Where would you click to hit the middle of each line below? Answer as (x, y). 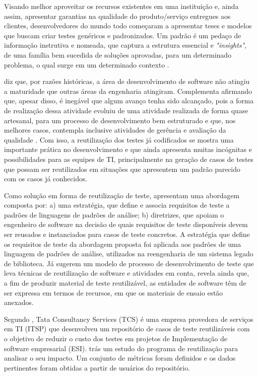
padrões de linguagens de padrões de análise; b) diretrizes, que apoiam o (114, 214)
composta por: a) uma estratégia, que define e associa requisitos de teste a (117, 205)
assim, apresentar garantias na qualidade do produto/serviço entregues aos (117, 16)
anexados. (19, 302)
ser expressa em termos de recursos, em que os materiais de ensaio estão (114, 292)
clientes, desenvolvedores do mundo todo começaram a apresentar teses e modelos (128, 26)
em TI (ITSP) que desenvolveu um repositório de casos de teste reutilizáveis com (127, 329)
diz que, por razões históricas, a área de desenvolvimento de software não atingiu (127, 81)
